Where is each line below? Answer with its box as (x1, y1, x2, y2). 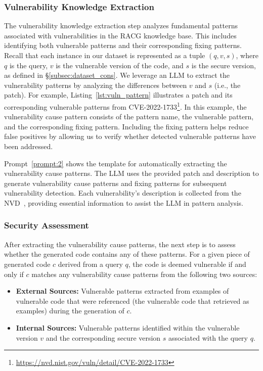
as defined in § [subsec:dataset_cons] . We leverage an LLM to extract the (4, 70, 230, 80)
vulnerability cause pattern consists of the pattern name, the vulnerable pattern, (4, 111, 254, 122)
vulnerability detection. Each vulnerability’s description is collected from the (4, 188, 241, 198)
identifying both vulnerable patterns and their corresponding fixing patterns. (4, 40, 242, 51)
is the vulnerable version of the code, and (56, 60, 184, 70)
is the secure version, (191, 60, 256, 70)
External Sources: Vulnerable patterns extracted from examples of (16, 286, 229, 296)
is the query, (9, 60, 48, 70)
